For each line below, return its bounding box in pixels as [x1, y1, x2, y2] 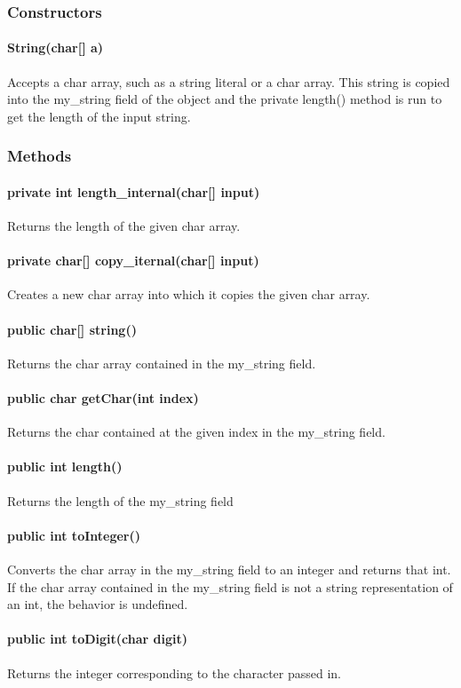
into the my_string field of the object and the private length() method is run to [7, 90, 442, 108]
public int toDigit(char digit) [7, 629, 187, 648]
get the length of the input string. [7, 107, 191, 125]
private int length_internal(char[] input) [7, 182, 260, 201]
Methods [7, 145, 72, 167]
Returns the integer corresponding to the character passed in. [7, 663, 342, 682]
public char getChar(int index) [7, 389, 199, 407]
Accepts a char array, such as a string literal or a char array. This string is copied [7, 72, 450, 91]
